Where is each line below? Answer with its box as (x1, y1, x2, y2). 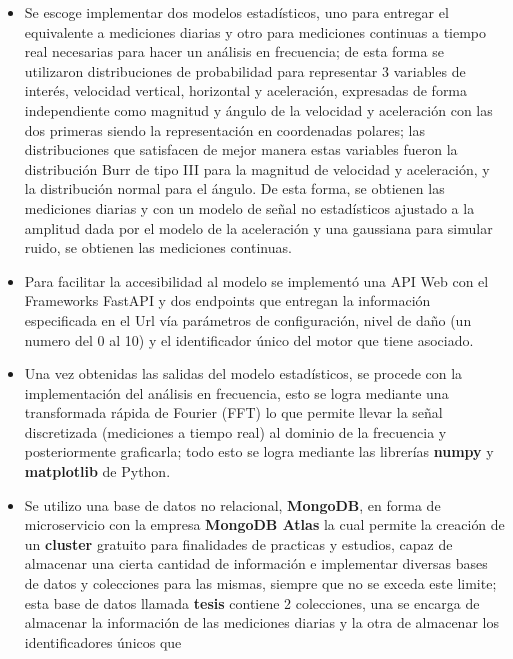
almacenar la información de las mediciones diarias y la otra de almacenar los (24, 612, 499, 633)
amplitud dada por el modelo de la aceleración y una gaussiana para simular (24, 217, 493, 238)
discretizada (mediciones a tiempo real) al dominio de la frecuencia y (24, 421, 447, 442)
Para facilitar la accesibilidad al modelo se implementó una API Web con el (24, 270, 489, 291)
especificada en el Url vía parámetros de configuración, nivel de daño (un (24, 309, 472, 330)
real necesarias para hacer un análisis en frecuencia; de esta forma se (24, 41, 444, 62)
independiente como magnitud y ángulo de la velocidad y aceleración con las (24, 99, 493, 120)
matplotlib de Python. (24, 461, 171, 482)
